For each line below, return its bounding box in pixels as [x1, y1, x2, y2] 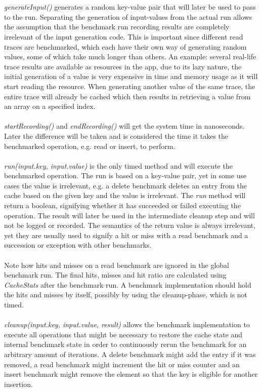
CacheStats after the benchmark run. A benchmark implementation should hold [4, 279, 251, 290]
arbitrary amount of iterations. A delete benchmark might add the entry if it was [4, 348, 256, 359]
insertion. [4, 378, 33, 389]
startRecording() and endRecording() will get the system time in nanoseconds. [4, 121, 245, 131]
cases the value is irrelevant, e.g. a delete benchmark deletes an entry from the [4, 180, 247, 190]
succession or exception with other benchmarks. [4, 240, 152, 250]
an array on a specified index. [4, 101, 96, 111]
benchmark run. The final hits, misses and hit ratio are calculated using [4, 269, 227, 280]
